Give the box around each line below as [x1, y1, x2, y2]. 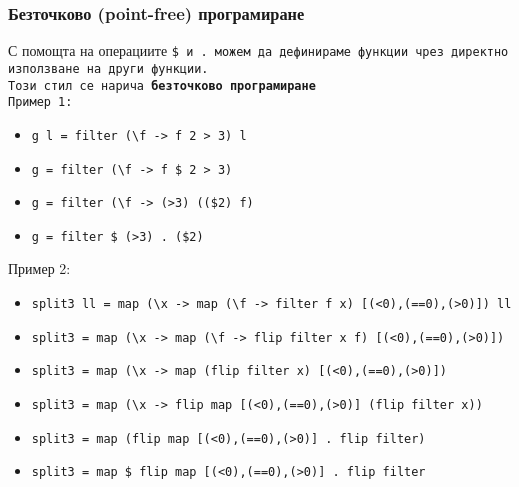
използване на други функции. [8, 61, 209, 76]
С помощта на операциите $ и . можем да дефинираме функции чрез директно [8, 40, 509, 61]
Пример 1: [8, 95, 73, 110]
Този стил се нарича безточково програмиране [8, 78, 316, 93]
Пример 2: [8, 258, 71, 279]
